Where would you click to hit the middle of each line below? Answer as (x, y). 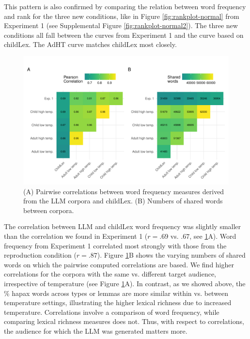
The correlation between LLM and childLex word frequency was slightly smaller (123, 226)
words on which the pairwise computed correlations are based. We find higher (119, 264)
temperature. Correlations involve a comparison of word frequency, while (112, 312)
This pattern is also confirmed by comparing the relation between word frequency (125, 6)
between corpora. (49, 210)
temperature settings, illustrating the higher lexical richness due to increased (118, 302)
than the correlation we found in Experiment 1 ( (76, 236)
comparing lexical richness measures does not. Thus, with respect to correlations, (124, 321)
